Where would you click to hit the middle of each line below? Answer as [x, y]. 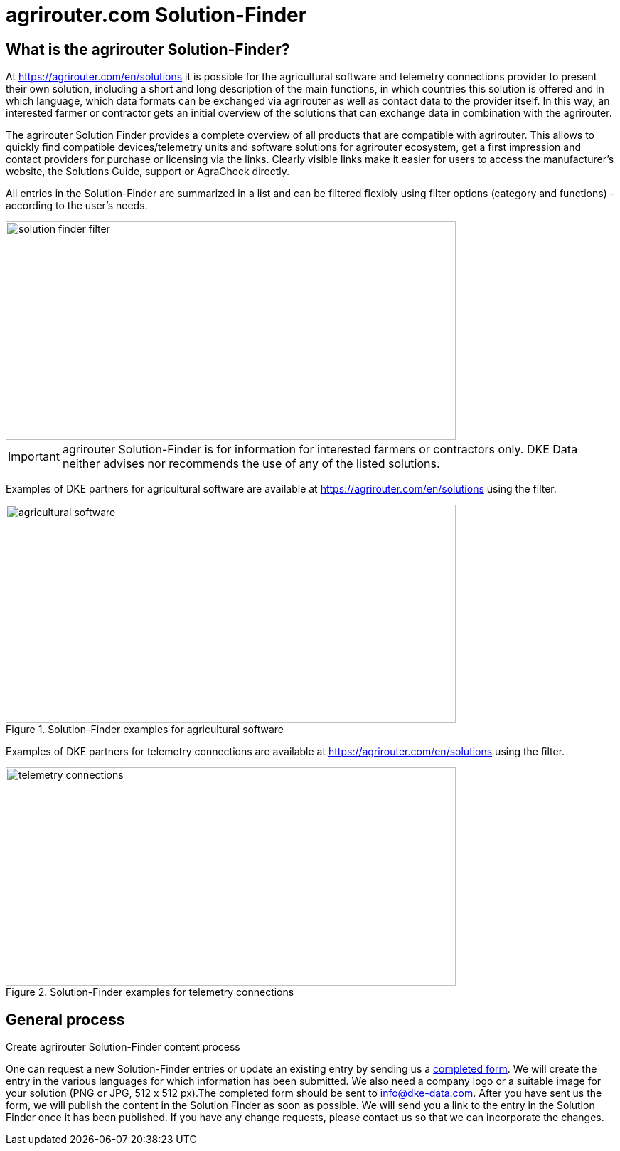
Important [34, 457]
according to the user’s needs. [77, 206]
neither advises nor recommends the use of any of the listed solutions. [251, 464]
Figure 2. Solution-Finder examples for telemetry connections [150, 992]
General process [65, 1019]
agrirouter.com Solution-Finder [156, 15]
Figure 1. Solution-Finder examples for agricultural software [145, 730]
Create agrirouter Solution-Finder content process [123, 1047]
